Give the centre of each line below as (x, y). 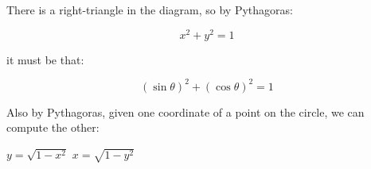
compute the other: (53, 127)
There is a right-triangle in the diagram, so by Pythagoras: (150, 10)
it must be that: (45, 59)
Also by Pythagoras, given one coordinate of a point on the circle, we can (185, 111)
